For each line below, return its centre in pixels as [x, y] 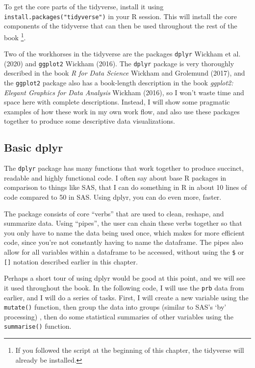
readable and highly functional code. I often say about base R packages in [115, 177]
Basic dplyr [34, 147]
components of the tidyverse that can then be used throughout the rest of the [121, 26]
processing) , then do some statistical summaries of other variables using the [119, 316]
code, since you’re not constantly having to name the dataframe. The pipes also [124, 242]
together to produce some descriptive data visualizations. [89, 121]
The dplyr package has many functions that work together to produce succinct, [124, 168]
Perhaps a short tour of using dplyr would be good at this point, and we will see [125, 278]
